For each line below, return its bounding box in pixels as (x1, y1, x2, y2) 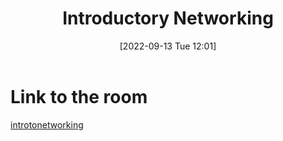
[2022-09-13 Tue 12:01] (119, 40, 217, 52)
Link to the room (10, 85, 148, 108)
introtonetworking (10, 118, 84, 131)
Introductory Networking (62, 7, 274, 30)
